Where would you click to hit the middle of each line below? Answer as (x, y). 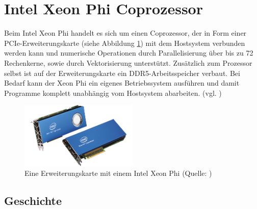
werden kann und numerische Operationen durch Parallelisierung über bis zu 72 (129, 53)
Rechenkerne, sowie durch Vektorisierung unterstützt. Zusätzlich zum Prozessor (128, 62)
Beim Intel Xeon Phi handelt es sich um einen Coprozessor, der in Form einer (125, 33)
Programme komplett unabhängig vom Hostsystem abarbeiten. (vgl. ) (113, 93)
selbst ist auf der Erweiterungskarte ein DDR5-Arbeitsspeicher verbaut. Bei (122, 73)
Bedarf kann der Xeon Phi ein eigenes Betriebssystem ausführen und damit (122, 83)
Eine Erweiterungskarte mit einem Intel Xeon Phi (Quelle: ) (118, 173)
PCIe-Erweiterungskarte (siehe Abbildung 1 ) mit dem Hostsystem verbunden (125, 43)
